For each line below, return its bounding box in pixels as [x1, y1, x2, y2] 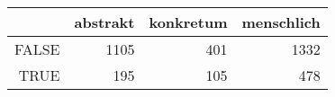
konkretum [149, 12, 228, 32]
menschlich [241, 12, 321, 32]
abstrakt [74, 12, 135, 32]
